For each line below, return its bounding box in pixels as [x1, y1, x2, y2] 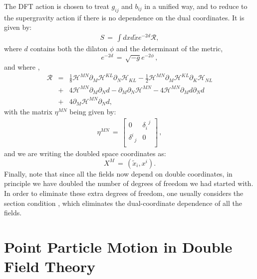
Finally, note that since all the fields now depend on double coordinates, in [4, 168, 233, 179]
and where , [4, 62, 40, 72]
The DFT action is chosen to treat [4, 1, 109, 11]
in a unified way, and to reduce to [144, 1, 248, 11]
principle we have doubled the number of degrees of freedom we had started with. [4, 178, 254, 188]
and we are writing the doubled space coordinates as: [4, 148, 166, 159]
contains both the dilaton [30, 43, 108, 54]
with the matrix [4, 106, 52, 117]
